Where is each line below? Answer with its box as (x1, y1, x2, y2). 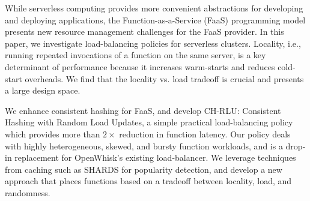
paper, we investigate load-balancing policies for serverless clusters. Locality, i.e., (5, 37, 301, 49)
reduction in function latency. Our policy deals (119, 127, 291, 140)
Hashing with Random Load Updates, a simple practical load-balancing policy (5, 116, 293, 128)
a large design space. (5, 84, 81, 97)
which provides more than (5, 127, 100, 140)
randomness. (5, 186, 50, 199)
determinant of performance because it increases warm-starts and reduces (5, 60, 275, 73)
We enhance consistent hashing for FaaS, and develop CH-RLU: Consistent (5, 104, 281, 116)
